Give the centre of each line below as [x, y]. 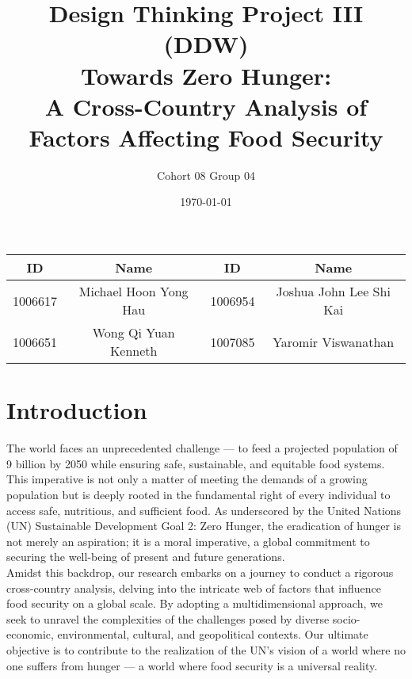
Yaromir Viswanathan [334, 341]
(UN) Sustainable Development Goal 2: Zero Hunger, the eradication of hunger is [204, 526]
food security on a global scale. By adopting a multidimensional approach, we [195, 603]
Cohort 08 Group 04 [206, 175]
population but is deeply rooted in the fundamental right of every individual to [198, 494]
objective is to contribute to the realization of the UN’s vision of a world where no [206, 649]
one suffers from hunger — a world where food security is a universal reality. [192, 665]
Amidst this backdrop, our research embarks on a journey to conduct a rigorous [200, 572]
